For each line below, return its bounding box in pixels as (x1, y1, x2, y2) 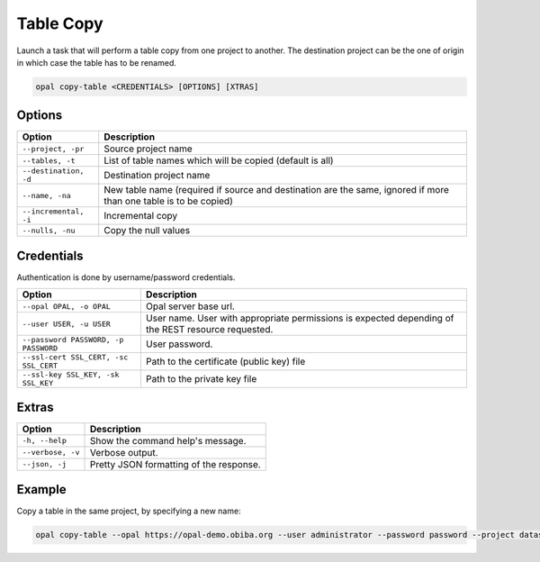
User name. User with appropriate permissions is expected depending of (145, 312, 454, 324)
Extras (16, 399, 54, 414)
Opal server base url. (145, 300, 236, 313)
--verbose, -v (22, 448, 80, 458)
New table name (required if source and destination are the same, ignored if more (103, 184, 450, 196)
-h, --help (22, 436, 67, 446)
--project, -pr (22, 144, 85, 153)
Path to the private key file (145, 373, 257, 385)
